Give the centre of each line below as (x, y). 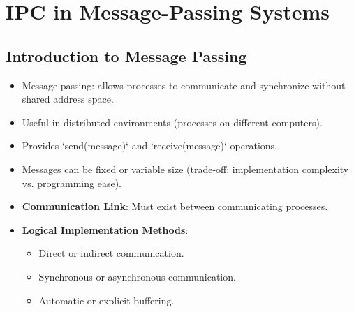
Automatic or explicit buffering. (106, 300)
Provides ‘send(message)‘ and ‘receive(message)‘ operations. (149, 146)
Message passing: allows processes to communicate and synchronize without (184, 85)
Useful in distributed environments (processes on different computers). (172, 122)
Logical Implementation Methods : (105, 229)
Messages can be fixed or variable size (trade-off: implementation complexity (185, 169)
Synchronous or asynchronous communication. (137, 276)
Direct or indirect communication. (111, 253)
